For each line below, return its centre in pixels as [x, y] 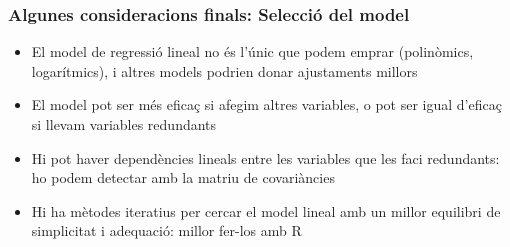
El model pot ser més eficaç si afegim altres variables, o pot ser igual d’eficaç [266, 104]
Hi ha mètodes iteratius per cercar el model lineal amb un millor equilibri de [266, 210]
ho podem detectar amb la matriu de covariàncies [183, 177]
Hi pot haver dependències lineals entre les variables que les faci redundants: [265, 157]
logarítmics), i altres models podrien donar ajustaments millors [224, 70]
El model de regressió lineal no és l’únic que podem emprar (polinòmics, [252, 51]
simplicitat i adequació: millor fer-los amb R [166, 230]
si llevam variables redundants [124, 124]
